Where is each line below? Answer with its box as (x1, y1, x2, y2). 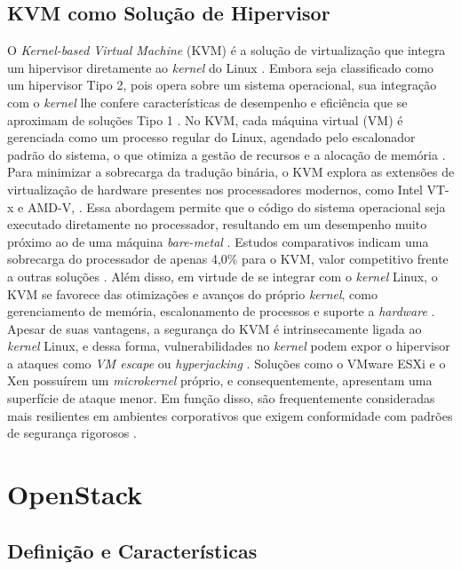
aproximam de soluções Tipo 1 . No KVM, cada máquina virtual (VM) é (7, 110, 403, 129)
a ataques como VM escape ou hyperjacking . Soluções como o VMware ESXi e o (7, 353, 446, 372)
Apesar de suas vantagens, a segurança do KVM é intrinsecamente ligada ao (7, 319, 422, 337)
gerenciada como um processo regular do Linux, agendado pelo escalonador (7, 128, 416, 146)
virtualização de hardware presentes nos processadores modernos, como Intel (7, 179, 423, 198)
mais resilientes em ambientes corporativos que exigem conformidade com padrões (7, 406, 453, 424)
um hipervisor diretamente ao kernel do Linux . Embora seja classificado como (7, 58, 434, 76)
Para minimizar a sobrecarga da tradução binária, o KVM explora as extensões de (7, 162, 455, 181)
